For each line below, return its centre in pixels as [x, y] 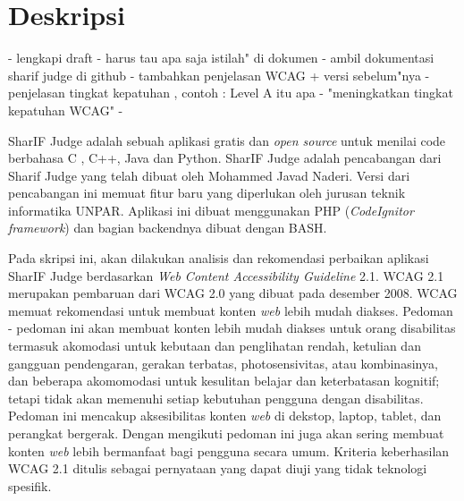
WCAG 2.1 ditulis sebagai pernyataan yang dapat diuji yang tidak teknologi [218, 468]
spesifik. [30, 485]
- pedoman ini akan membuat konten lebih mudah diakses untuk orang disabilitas [232, 328]
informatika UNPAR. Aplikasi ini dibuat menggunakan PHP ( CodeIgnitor [211, 210]
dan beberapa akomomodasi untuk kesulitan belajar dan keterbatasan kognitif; [224, 381]
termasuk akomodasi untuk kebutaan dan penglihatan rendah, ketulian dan [215, 346]
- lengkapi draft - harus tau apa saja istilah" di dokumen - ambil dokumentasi [221, 58]
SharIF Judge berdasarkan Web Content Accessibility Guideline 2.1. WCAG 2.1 [226, 275]
